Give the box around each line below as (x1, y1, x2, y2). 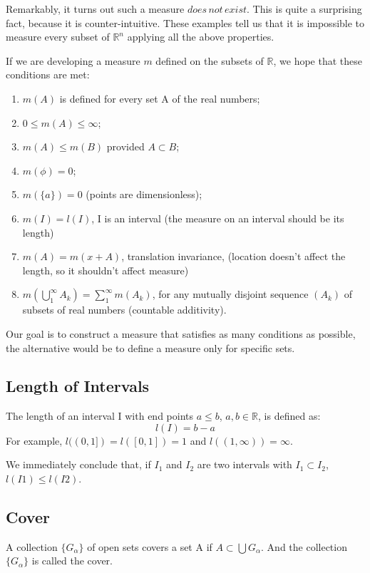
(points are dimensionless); (86, 187, 202, 202)
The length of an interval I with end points (6, 408, 194, 423)
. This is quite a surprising (247, 1, 362, 16)
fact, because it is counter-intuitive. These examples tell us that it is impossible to (6, 15, 365, 30)
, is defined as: (258, 408, 321, 423)
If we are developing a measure (6, 53, 140, 68)
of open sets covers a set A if (87, 539, 212, 554)
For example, (6, 433, 63, 448)
